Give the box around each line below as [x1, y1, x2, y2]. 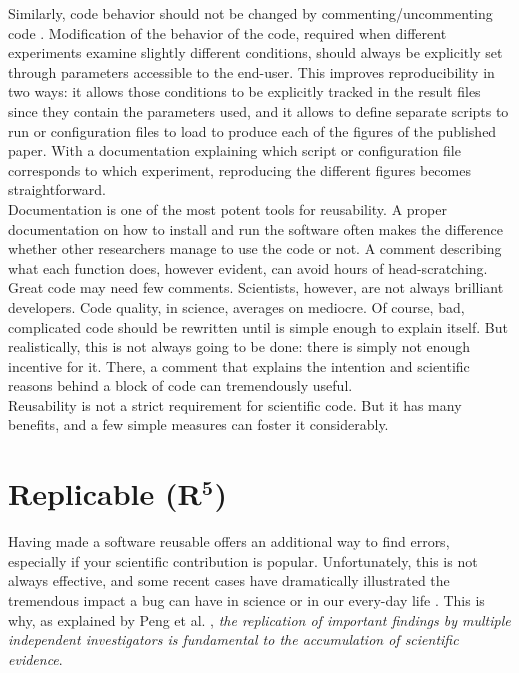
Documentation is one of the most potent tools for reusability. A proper [8, 198, 447, 219]
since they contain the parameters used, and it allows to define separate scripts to [8, 100, 509, 121]
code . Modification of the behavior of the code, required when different [8, 22, 447, 43]
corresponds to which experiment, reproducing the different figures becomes [8, 159, 471, 180]
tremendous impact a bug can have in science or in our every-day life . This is [8, 589, 485, 610]
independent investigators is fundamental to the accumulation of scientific [8, 629, 459, 650]
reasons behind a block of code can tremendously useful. [8, 375, 353, 396]
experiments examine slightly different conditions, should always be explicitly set [8, 42, 503, 63]
